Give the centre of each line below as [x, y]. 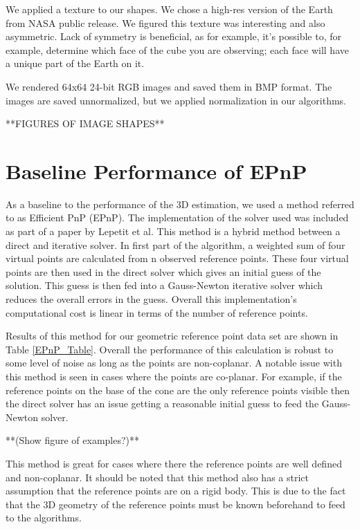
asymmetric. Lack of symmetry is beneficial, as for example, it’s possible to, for [174, 36]
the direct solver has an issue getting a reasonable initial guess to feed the [162, 403]
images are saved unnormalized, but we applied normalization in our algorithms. [176, 100]
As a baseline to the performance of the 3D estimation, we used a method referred [180, 204]
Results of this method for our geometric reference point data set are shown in [172, 336]
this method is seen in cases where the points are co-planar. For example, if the [174, 376]
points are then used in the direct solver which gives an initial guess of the [163, 271]
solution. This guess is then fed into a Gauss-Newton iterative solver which [164, 285]
